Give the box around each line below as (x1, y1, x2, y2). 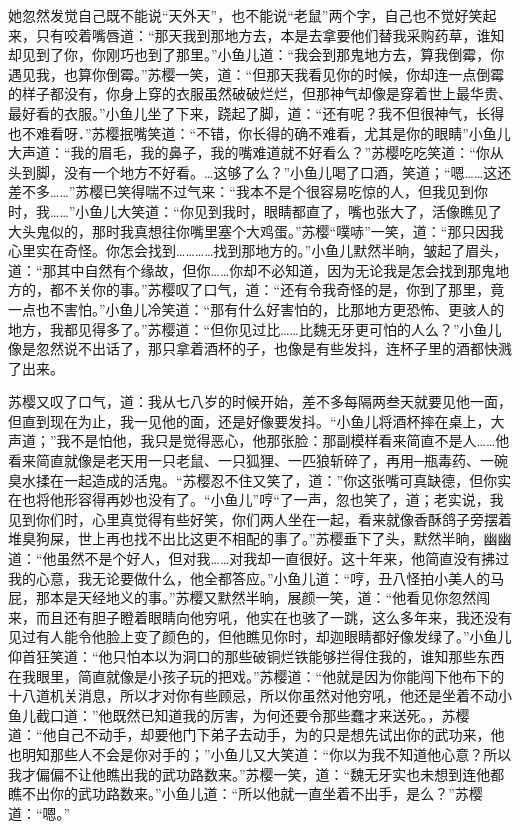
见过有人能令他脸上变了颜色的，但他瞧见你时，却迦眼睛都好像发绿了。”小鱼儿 (8, 626, 512, 647)
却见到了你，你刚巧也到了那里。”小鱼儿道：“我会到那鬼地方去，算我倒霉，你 (8, 44, 505, 65)
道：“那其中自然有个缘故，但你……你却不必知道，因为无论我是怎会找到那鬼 (8, 259, 496, 280)
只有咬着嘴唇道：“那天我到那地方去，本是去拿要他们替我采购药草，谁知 (35, 24, 505, 45)
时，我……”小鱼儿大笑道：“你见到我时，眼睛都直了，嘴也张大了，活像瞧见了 (8, 200, 502, 221)
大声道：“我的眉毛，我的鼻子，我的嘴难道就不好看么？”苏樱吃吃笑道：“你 (8, 142, 490, 163)
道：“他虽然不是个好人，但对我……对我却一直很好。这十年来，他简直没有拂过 (8, 548, 510, 569)
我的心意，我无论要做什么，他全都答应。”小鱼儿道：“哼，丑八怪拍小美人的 (8, 567, 491, 588)
